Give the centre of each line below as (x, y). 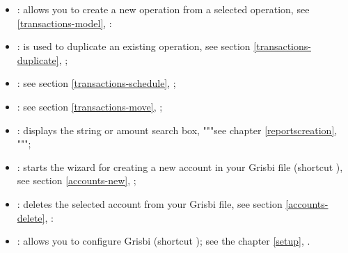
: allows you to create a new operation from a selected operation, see (163, 9)
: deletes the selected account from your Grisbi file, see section (150, 203)
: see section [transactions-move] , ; (90, 106)
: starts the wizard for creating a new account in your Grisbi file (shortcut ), (180, 166)
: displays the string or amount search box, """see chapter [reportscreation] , (177, 130)
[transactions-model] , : (64, 23)
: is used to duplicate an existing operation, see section (134, 46)
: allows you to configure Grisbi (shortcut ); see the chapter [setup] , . (164, 241)
